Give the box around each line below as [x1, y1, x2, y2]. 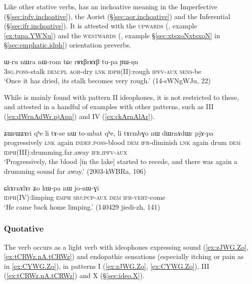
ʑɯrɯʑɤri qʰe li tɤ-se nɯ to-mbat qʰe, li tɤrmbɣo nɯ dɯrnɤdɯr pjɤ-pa [4, 127, 214, 138]
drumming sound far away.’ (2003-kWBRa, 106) [4, 166, 146, 176]
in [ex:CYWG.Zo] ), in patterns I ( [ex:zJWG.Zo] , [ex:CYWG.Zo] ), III [4, 260, 209, 271]
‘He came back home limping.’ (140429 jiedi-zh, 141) [4, 201, 160, 212]
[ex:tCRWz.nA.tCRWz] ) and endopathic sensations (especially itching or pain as [4, 251, 244, 261]
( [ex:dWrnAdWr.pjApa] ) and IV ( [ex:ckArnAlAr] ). [4, 111, 155, 121]
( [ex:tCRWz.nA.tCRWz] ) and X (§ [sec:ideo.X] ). [4, 270, 145, 281]
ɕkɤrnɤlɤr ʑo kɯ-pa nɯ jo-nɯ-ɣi [4, 182, 99, 192]
